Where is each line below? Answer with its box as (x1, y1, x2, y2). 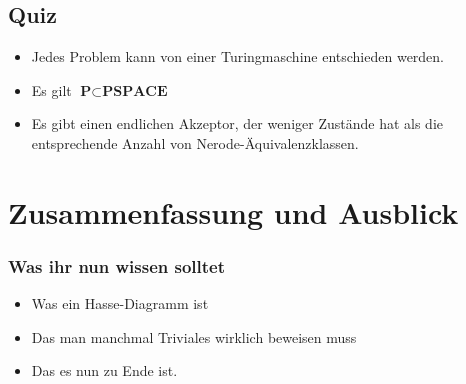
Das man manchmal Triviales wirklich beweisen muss (31, 326, 357, 347)
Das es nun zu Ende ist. (31, 360, 178, 381)
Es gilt (31, 79, 72, 100)
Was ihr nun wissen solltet (8, 253, 226, 278)
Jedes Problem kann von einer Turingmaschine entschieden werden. (31, 46, 445, 67)
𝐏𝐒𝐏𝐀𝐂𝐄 (102, 84, 168, 99)
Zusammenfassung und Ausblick (8, 191, 459, 232)
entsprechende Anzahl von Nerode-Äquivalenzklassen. (31, 132, 359, 153)
